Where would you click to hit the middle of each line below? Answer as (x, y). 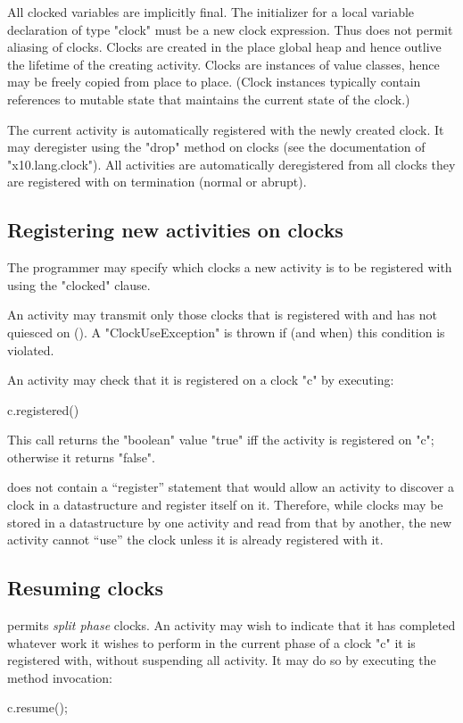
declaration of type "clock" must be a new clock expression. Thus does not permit (230, 29)
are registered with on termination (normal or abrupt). (157, 182)
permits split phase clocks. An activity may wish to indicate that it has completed (231, 625)
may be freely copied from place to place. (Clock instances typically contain (214, 82)
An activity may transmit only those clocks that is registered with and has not (223, 315)
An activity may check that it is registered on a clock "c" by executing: (201, 380)
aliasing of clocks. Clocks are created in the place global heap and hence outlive (224, 47)
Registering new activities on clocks (175, 230)
